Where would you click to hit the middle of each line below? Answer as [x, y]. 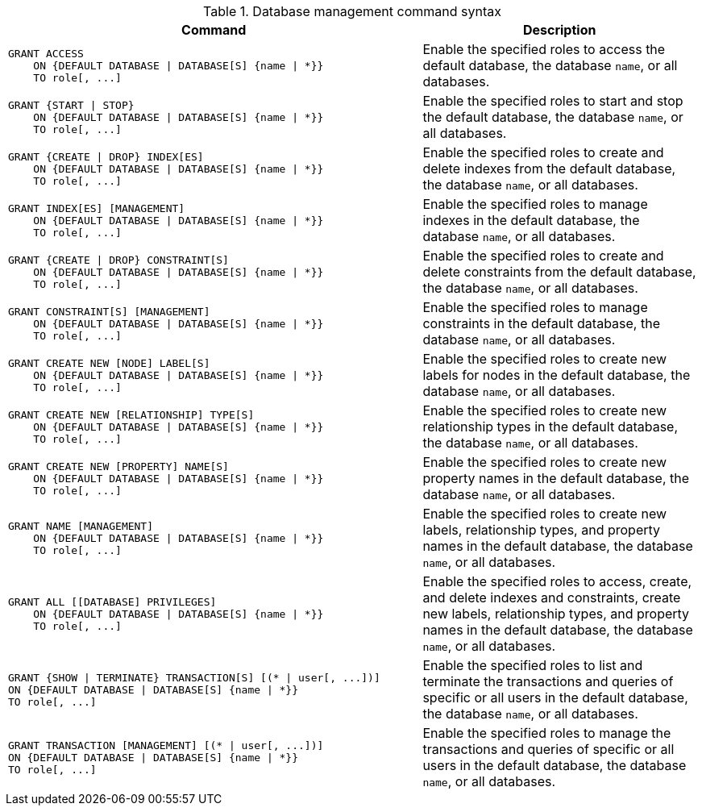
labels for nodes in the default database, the [557, 375]
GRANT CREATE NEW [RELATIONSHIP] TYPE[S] [131, 414]
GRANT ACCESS [46, 53]
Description [559, 30]
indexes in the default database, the [531, 220]
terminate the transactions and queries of [548, 681]
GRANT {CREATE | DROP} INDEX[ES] [106, 156]
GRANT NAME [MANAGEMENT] [81, 526]
